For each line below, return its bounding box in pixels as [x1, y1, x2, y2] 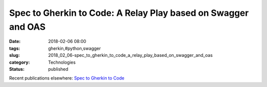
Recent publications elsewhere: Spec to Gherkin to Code [9, 75, 125, 81]
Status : [9, 66, 25, 72]
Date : [9, 39, 21, 44]
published [48, 66, 69, 72]
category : [9, 59, 30, 65]
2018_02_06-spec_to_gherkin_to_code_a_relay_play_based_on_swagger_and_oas [48, 52, 213, 58]
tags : [9, 45, 20, 51]
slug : [9, 52, 20, 58]
